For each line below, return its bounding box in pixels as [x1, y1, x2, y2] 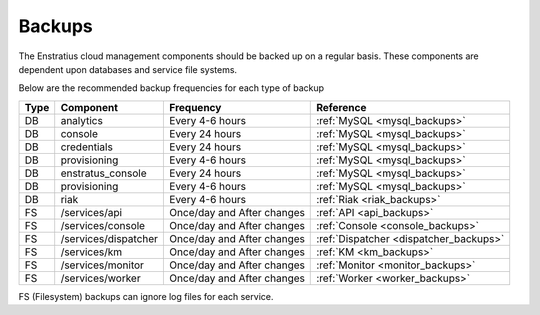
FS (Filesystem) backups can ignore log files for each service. [18, 290, 274, 302]
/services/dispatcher [60, 231, 159, 245]
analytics [60, 113, 104, 127]
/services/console [60, 218, 145, 232]
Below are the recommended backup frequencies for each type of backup [18, 82, 325, 94]
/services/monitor [60, 258, 145, 272]
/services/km [60, 245, 123, 259]
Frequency [169, 100, 222, 114]
